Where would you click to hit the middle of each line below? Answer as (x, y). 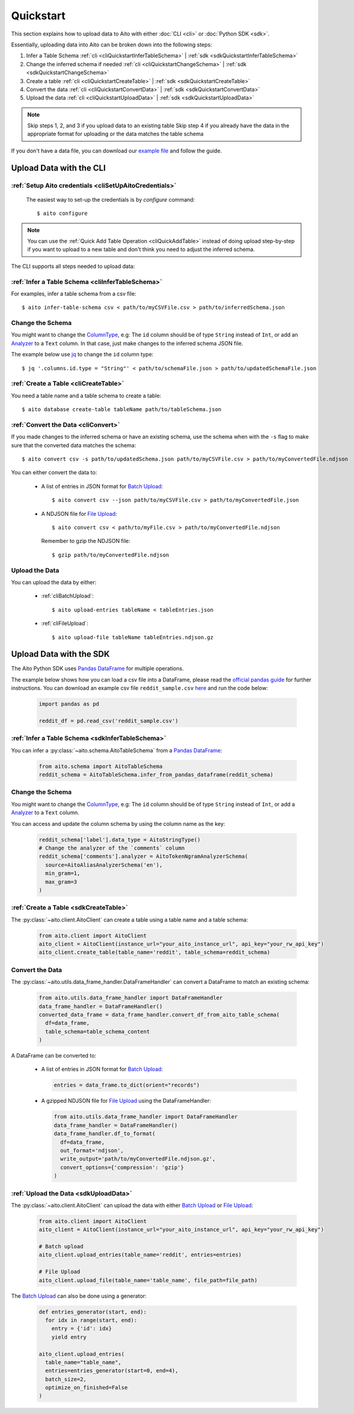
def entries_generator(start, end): (93, 1312)
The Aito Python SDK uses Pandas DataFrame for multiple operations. (97, 669)
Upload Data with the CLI (59, 168)
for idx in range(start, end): (91, 1320)
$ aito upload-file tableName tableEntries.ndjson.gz (133, 637)
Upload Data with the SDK (60, 654)
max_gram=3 (61, 882)
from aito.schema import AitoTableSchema (101, 766)
